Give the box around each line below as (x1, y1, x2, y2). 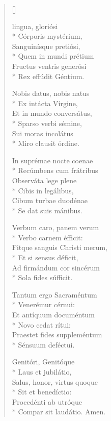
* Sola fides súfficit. (12, 272, 73, 283)
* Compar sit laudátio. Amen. (12, 406, 106, 417)
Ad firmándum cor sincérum (12, 262, 100, 273)
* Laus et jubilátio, (12, 366, 72, 377)
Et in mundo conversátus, (12, 108, 92, 118)
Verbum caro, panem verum (12, 222, 99, 233)
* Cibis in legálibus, (12, 185, 74, 195)
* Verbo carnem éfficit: (12, 232, 83, 242)
